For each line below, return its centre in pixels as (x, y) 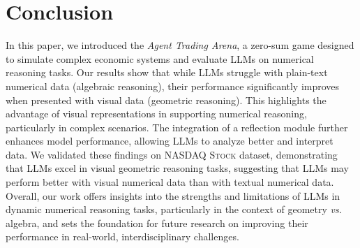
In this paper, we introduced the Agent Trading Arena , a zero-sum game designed (180, 45)
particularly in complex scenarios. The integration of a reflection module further (177, 127)
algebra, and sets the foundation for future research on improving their (157, 223)
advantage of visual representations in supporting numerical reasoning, (156, 114)
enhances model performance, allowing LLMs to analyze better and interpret (170, 141)
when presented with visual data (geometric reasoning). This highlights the (166, 100)
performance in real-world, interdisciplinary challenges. (122, 236)
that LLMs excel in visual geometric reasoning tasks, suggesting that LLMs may (177, 168)
